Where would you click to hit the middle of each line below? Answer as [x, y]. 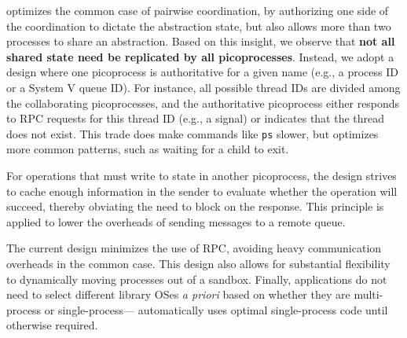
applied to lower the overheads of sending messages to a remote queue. [176, 221]
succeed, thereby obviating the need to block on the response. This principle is [195, 206]
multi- [368, 294]
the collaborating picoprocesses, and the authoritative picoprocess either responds [203, 103]
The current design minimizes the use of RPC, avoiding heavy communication [194, 248]
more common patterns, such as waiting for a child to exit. [148, 149]
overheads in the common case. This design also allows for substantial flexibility [198, 263]
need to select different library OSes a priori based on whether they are [178, 294]
